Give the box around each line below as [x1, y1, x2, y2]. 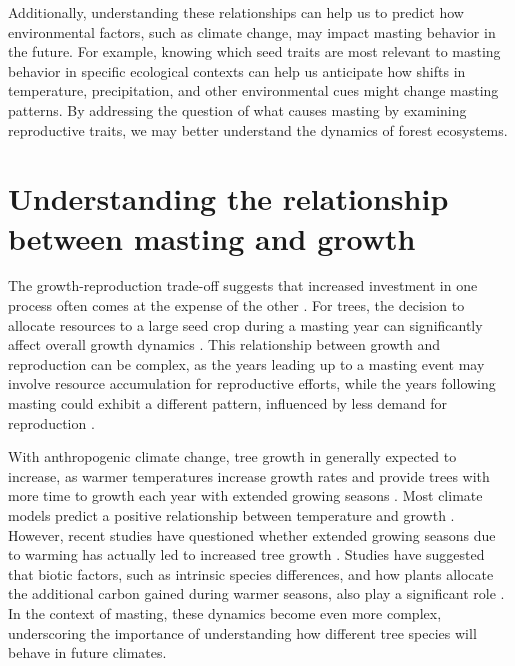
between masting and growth [8, 217, 416, 258]
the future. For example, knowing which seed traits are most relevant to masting [8, 41, 501, 62]
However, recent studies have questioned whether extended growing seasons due [8, 524, 496, 545]
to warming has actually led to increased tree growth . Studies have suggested [8, 544, 485, 565]
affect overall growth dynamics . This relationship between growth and [8, 334, 441, 355]
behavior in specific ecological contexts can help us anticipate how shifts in [8, 60, 466, 81]
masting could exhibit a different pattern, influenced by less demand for [8, 393, 448, 414]
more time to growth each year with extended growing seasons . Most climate [8, 485, 483, 506]
